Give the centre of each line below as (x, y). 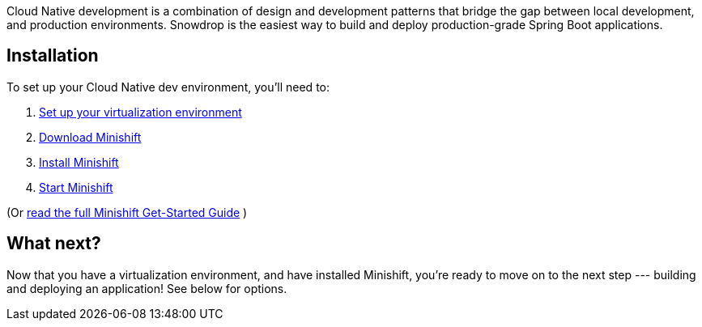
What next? (54, 244)
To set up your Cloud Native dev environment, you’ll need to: (168, 87)
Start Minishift (76, 187)
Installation (53, 56)
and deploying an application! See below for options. (147, 288)
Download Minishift (90, 137)
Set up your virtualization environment (140, 112)
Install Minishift (79, 162)
